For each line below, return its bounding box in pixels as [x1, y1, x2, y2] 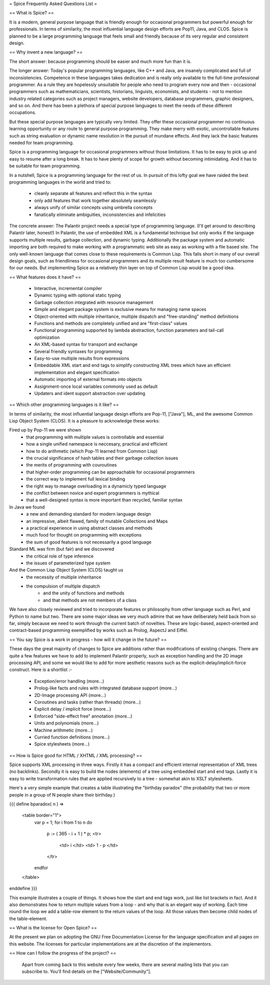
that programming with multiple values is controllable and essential [26, 434, 164, 440]
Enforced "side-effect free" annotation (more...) [34, 713, 132, 719]
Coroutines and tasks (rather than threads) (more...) [34, 699, 141, 705]
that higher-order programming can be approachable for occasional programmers [26, 469, 195, 475]
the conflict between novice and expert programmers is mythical [26, 490, 159, 496]
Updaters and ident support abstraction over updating [34, 390, 145, 396]
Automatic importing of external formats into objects [34, 376, 142, 382]
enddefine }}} [9, 885, 37, 891]
